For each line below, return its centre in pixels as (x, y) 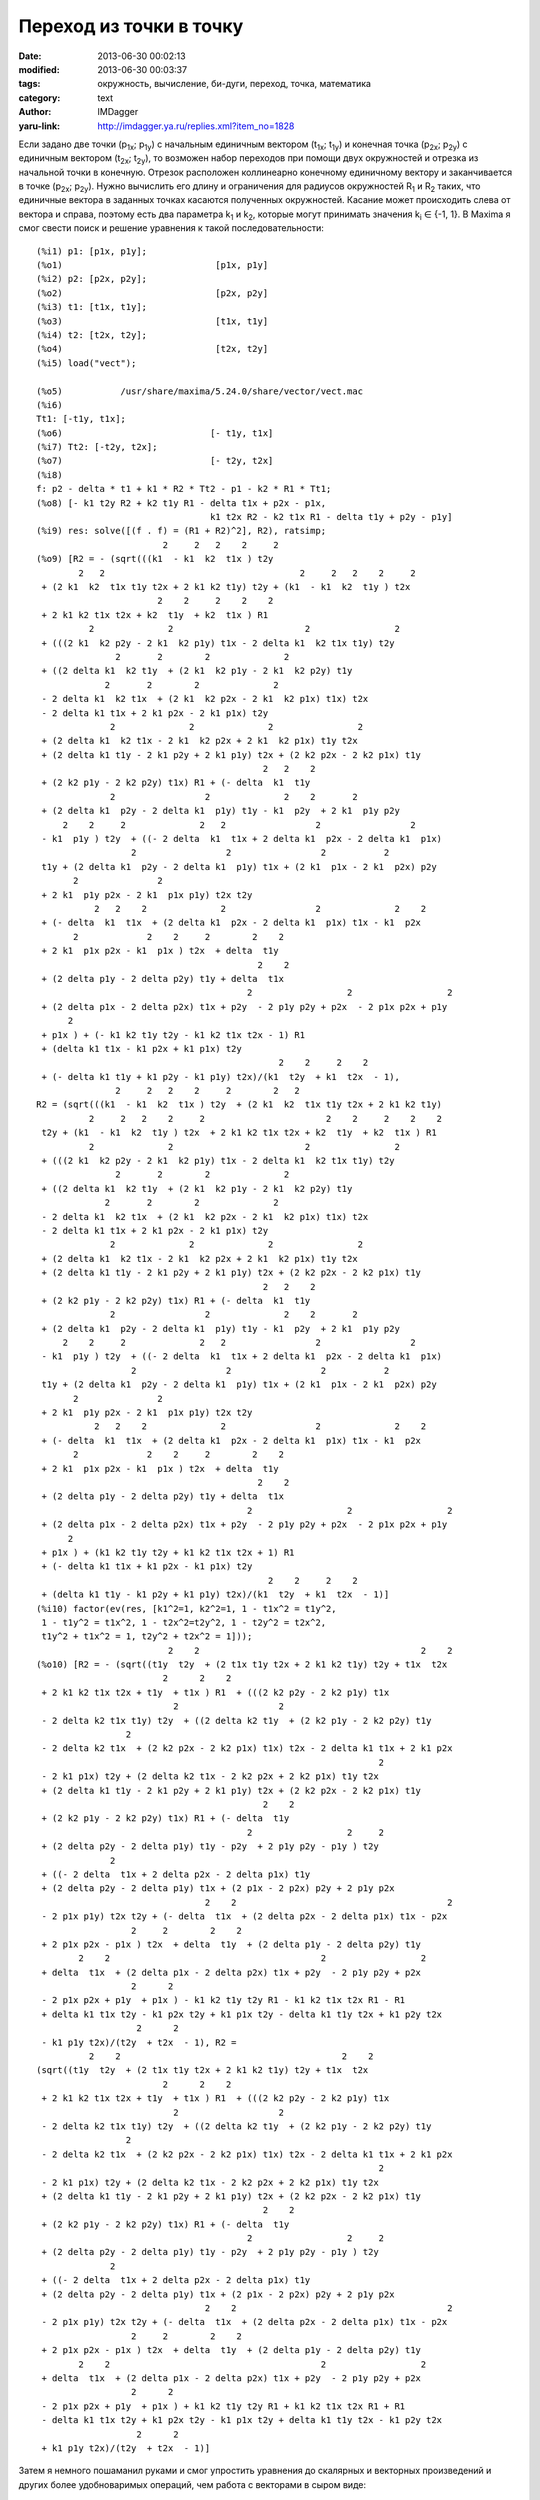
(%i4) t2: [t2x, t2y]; (92, 334)
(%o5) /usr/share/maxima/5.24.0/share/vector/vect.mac (200, 391)
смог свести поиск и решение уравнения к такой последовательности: (171, 228)
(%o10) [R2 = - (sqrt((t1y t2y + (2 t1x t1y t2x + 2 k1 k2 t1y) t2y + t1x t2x (242, 1664)
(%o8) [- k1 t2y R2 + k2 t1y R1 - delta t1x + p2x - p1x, (181, 503)
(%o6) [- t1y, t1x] (155, 433)
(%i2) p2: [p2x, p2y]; (92, 279)
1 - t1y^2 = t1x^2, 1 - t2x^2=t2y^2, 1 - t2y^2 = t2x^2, (184, 1622)
